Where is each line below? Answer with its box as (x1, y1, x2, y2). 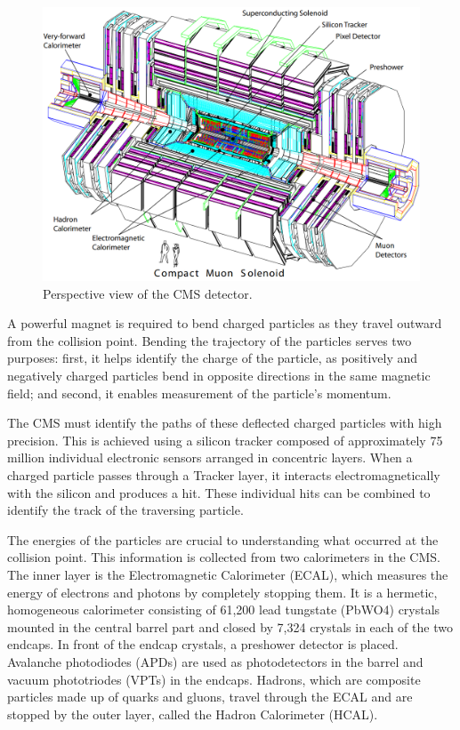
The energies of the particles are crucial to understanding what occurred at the (7, 530, 439, 549)
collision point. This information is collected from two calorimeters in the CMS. (7, 548, 440, 566)
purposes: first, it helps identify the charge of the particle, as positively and (7, 349, 418, 367)
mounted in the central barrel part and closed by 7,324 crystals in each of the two (7, 617, 453, 636)
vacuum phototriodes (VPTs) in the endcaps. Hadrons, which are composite (7, 670, 421, 688)
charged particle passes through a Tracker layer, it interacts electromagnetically (7, 466, 440, 484)
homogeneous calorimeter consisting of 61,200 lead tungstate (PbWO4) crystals (7, 600, 440, 619)
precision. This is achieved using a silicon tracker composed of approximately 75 (7, 430, 443, 449)
